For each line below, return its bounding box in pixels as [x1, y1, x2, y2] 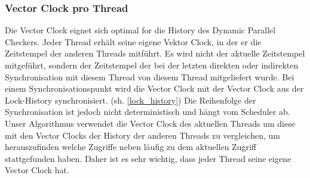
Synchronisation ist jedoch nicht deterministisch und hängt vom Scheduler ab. [5, 105, 290, 118]
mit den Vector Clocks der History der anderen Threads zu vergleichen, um [5, 129, 280, 141]
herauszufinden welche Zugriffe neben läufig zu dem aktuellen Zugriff [5, 140, 256, 153]
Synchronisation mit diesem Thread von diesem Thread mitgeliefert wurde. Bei [5, 70, 294, 83]
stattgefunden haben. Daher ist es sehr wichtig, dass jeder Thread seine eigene [5, 152, 291, 164]
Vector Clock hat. [5, 164, 69, 176]
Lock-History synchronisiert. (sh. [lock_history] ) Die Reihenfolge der [5, 93, 256, 106]
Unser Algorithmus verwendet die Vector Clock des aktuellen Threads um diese [5, 117, 295, 129]
